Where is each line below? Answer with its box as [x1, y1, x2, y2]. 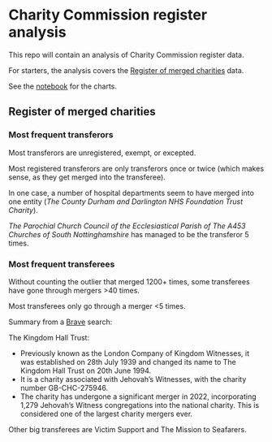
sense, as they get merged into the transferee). [8, 172, 166, 182]
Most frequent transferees [8, 258, 115, 270]
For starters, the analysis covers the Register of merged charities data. [8, 65, 244, 75]
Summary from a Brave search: [8, 317, 113, 327]
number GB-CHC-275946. [19, 383, 109, 392]
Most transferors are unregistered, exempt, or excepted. [8, 148, 196, 158]
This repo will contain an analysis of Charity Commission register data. [8, 50, 244, 59]
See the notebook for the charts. [8, 81, 118, 91]
